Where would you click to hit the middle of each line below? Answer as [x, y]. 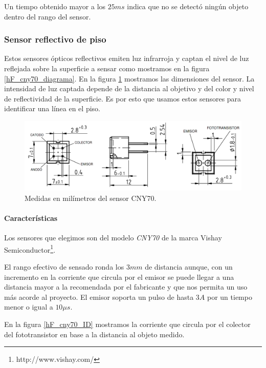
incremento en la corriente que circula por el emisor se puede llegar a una [119, 277]
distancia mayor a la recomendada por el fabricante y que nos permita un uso [126, 287]
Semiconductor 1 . [30, 249]
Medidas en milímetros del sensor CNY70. [91, 198]
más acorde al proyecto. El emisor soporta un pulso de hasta [99, 297]
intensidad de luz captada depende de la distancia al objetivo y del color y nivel [129, 88]
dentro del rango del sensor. [48, 16]
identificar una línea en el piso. [52, 108]
